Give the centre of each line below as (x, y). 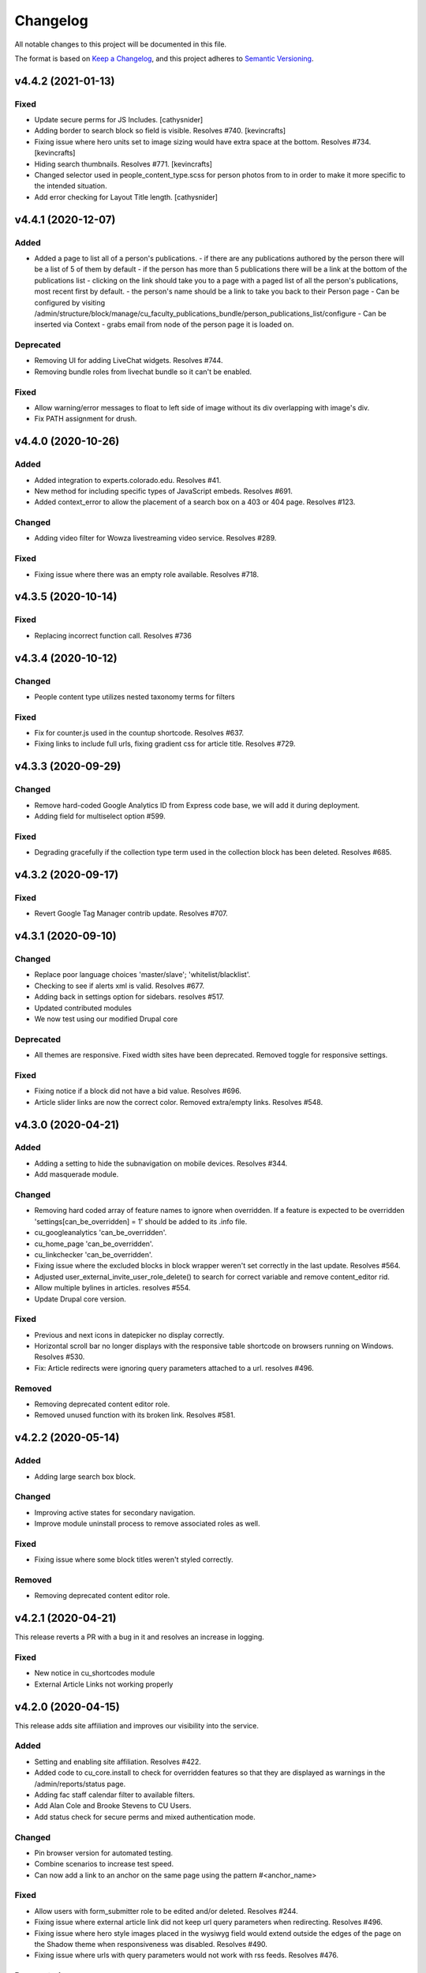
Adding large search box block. (85, 1477)
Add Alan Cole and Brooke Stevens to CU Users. (113, 1806)
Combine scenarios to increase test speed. (104, 1864)
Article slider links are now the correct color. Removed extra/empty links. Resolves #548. (179, 1102)
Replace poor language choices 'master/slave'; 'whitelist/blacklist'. (142, 975)
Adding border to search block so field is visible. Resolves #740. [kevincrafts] (160, 131)
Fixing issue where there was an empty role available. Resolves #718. (147, 574)
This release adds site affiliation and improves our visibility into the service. (137, 1725)
